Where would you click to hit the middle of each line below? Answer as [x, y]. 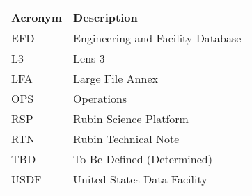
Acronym [37, 17]
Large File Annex [116, 78]
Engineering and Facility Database [157, 38]
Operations [100, 98]
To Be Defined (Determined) [143, 159]
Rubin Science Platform [131, 119]
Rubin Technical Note [126, 139]
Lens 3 [89, 58]
